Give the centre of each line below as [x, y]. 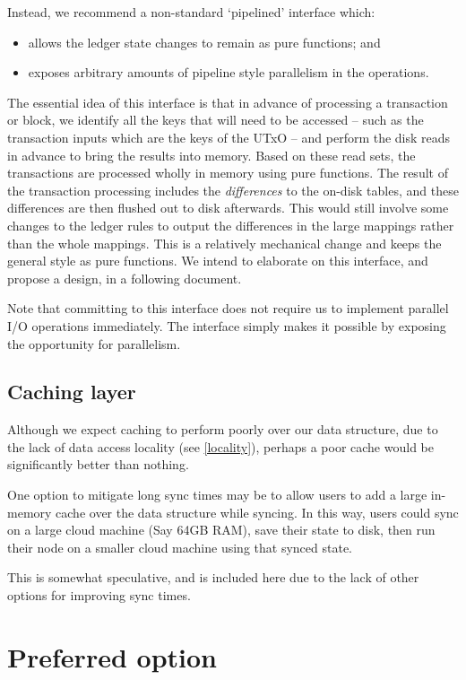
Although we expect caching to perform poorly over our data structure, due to [223, 429]
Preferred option [112, 656]
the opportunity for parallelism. [94, 343]
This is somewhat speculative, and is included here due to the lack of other [213, 577]
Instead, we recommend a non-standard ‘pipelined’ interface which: [191, 12]
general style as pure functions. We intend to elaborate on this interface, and [218, 261]
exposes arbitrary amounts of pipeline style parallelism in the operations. [229, 72]
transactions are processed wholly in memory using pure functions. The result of [228, 173]
